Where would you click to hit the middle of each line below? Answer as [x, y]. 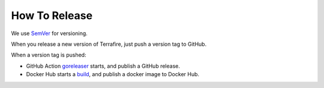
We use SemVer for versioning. [49, 33]
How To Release [52, 15]
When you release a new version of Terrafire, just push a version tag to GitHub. [109, 44]
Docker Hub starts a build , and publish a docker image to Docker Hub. [113, 74]
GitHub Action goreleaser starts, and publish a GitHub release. [103, 66]
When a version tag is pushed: [49, 55]
